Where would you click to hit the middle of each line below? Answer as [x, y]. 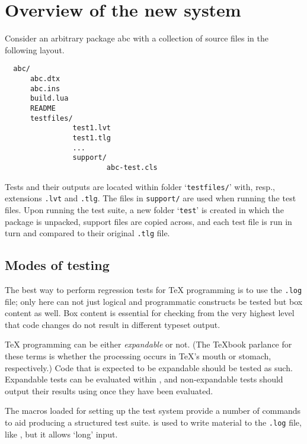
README [43, 108]
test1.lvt [92, 128]
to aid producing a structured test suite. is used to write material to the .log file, [153, 422]
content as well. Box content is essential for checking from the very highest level [150, 313]
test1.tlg [92, 138]
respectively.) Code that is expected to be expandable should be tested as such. [149, 367]
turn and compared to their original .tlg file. [87, 233]
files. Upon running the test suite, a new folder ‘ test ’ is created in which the [144, 209]
